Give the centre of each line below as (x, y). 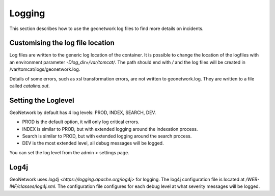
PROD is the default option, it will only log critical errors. (81, 122)
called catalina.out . (30, 86)
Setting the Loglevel (42, 100)
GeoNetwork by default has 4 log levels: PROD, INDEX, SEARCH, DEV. (83, 113)
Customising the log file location (62, 43)
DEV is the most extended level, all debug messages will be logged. (93, 143)
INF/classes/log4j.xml (32, 186)
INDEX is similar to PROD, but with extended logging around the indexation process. (110, 129)
